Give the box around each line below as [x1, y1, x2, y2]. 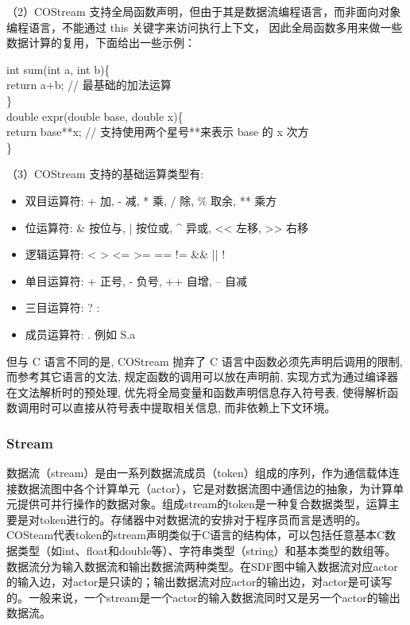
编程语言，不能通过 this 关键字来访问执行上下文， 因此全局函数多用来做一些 [6, 18, 403, 35]
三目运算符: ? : [25, 299, 100, 316]
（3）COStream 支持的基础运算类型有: [6, 165, 204, 182]
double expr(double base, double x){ [6, 107, 184, 124]
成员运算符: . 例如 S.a [25, 325, 136, 342]
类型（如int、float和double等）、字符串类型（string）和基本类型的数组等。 [17, 542, 396, 559]
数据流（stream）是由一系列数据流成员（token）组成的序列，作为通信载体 [6, 464, 389, 481]
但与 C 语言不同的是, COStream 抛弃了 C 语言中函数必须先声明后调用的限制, [6, 352, 403, 369]
